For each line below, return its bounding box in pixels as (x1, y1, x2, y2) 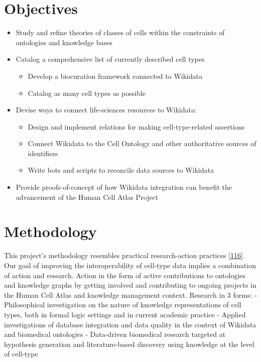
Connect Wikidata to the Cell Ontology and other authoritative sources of (28, 138, 256, 149)
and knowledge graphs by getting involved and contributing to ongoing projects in (4, 280, 256, 290)
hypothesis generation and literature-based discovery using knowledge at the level (4, 338, 254, 349)
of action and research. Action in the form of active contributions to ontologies (4, 270, 246, 280)
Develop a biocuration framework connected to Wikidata (28, 70, 203, 81)
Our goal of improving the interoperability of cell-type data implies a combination (4, 260, 256, 270)
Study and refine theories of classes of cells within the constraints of (16, 27, 225, 38)
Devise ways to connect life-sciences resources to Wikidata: (16, 104, 197, 115)
